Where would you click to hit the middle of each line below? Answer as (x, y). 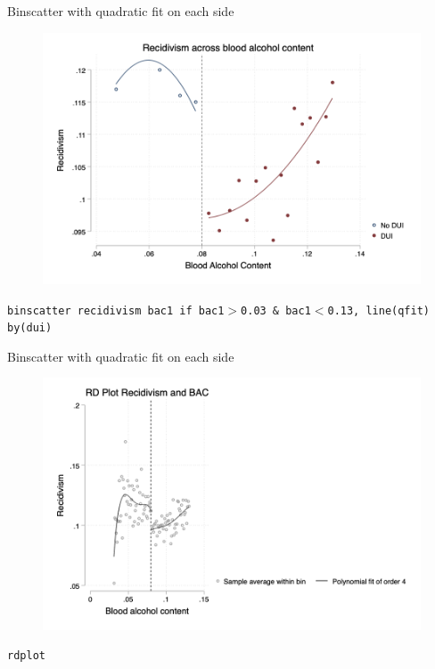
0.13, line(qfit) (379, 310)
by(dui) (30, 328)
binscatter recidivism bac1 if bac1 (116, 310)
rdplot (26, 656)
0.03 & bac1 (276, 310)
